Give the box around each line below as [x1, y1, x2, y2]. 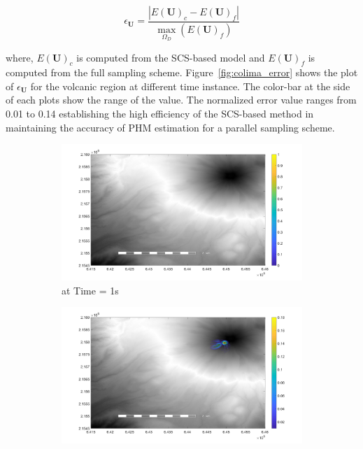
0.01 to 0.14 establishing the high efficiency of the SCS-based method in [6, 106, 314, 121]
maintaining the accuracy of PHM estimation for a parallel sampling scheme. [6, 120, 335, 134]
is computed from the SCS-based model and [76, 50, 265, 64]
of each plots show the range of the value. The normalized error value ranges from [6, 92, 357, 107]
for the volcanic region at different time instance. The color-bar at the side [30, 78, 350, 93]
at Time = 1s [62, 283, 119, 297]
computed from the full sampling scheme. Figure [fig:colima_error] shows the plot [6, 65, 358, 80]
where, [6, 50, 34, 64]
